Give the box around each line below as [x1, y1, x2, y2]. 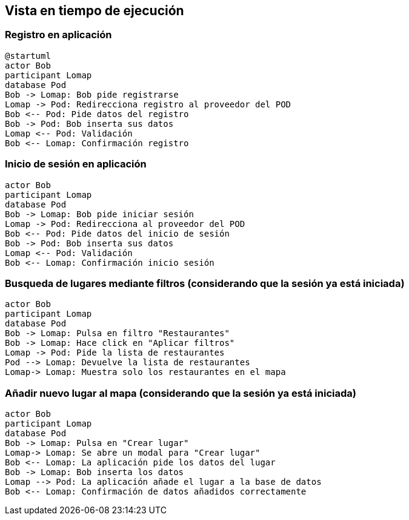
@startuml [5, 50, 51, 61]
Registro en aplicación [5, 29, 112, 41]
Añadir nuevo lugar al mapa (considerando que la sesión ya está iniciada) [5, 387, 356, 399]
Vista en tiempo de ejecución [5, 3, 184, 18]
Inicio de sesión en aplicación [5, 158, 147, 171]
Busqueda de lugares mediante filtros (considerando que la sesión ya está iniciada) [5, 277, 405, 289]
